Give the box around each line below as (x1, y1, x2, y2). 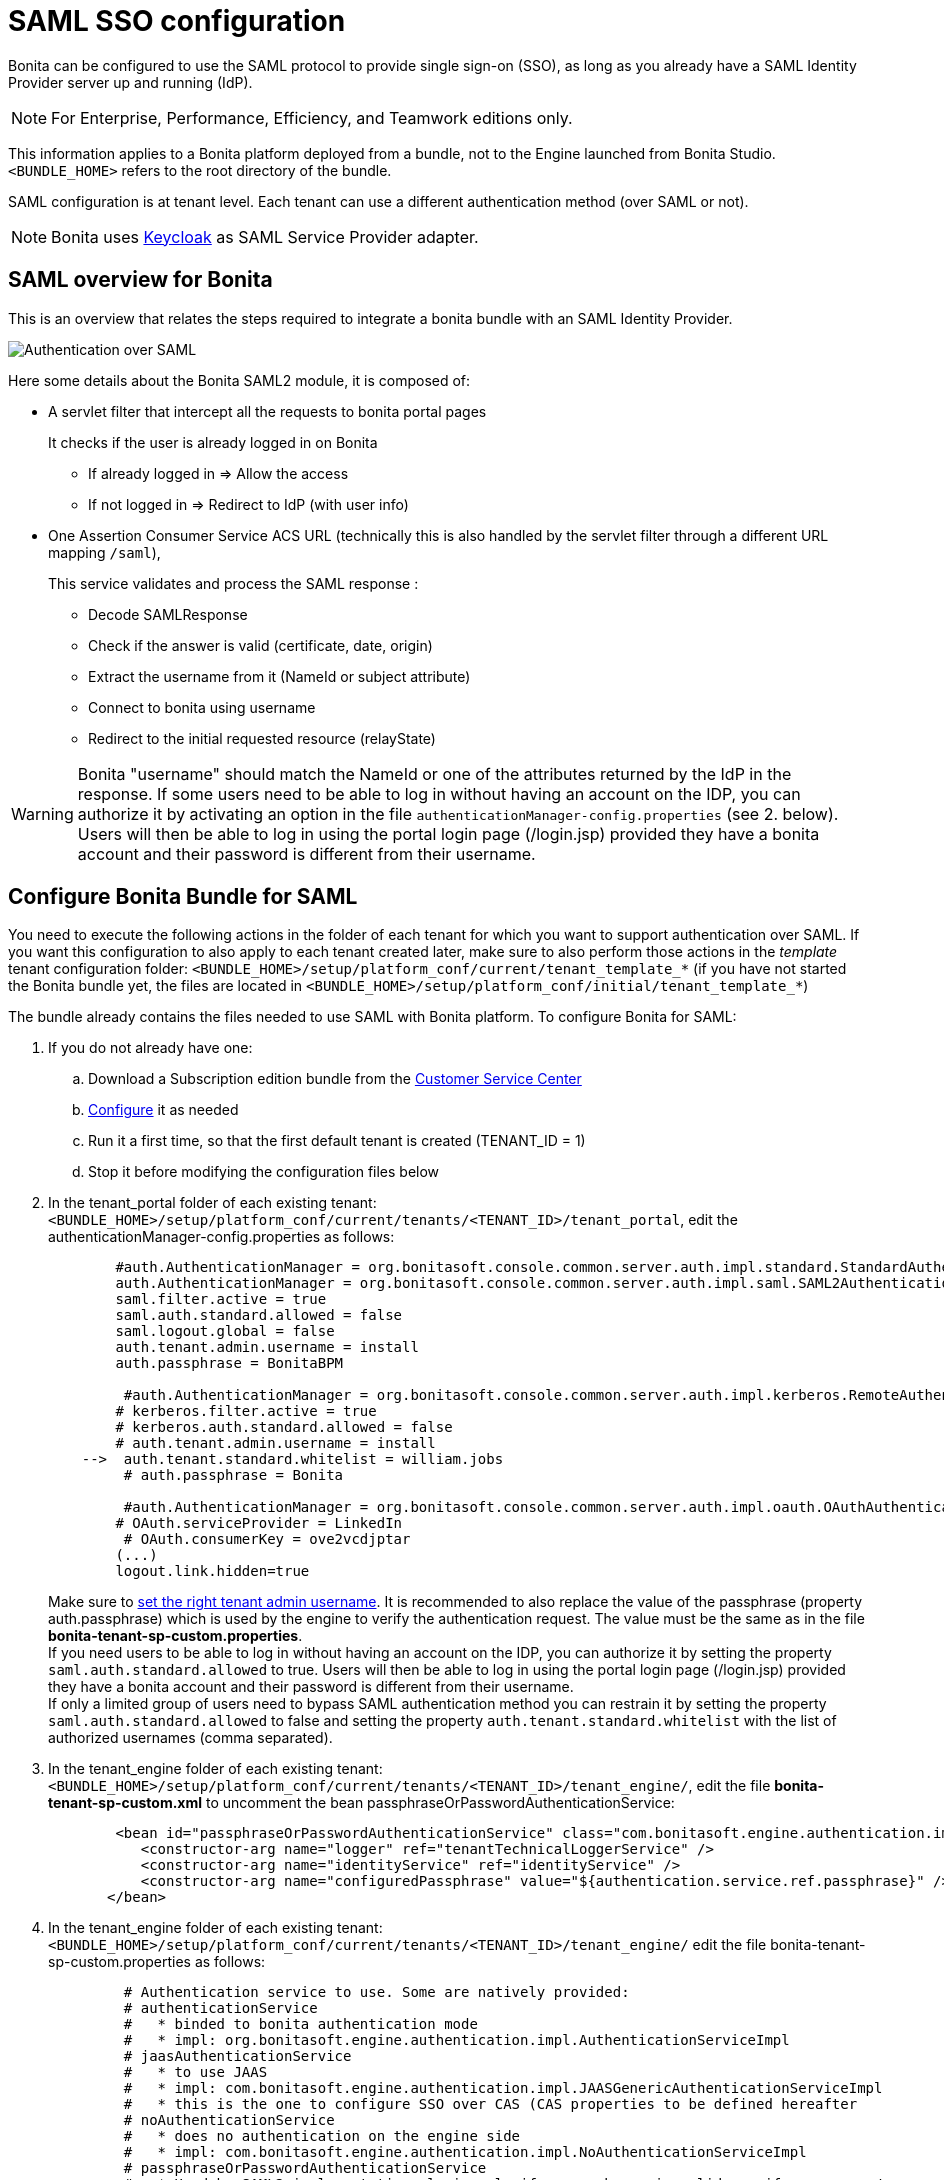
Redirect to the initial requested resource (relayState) (88, 729, 436, 747)
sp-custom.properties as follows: (48, 1953, 266, 1971)
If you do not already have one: (48, 1039, 253, 1057)
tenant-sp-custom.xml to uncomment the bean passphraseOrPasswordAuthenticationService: (48, 1794, 675, 1812)
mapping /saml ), (48, 543, 161, 561)
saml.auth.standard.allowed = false (115, 1307, 403, 1324)
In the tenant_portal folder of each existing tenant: (48, 1194, 377, 1212)
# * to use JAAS (123, 2064, 268, 2081)
